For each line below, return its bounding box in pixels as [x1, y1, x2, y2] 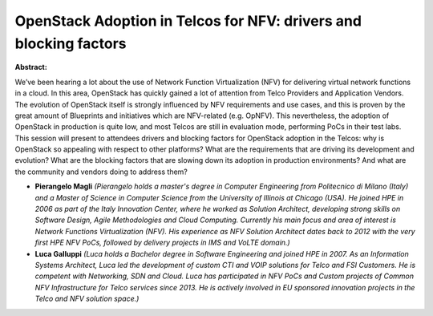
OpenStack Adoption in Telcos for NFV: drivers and [14, 12, 362, 30]
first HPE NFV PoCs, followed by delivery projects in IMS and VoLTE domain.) [34, 237, 290, 248]
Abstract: [14, 63, 47, 72]
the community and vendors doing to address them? [14, 167, 188, 176]
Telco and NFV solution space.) [34, 294, 140, 304]
